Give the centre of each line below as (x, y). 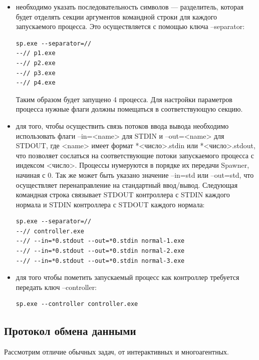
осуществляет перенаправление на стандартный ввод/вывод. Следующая (127, 185)
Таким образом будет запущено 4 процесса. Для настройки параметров (124, 99)
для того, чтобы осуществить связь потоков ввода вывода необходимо (122, 125)
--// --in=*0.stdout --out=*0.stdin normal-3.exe (100, 261)
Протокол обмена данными (70, 331)
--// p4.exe (36, 83)
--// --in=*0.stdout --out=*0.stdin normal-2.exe (100, 251)
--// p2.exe (36, 63)
